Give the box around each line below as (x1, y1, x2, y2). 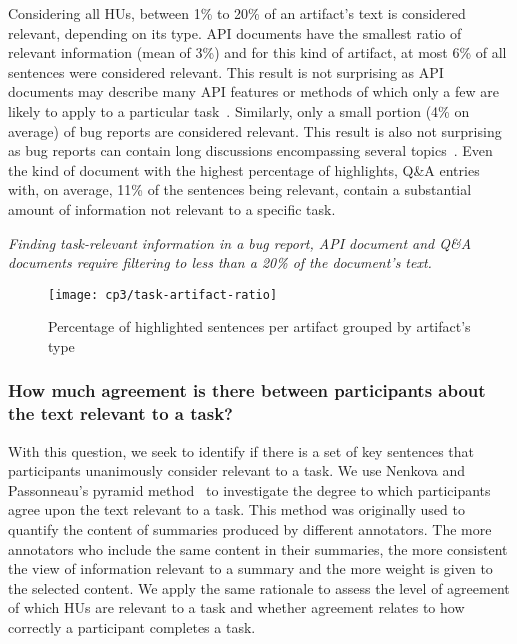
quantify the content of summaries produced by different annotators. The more (8, 519, 492, 540)
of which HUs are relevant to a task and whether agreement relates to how (8, 597, 465, 618)
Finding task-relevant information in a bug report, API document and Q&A (8, 232, 472, 253)
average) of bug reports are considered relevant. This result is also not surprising (8, 120, 502, 141)
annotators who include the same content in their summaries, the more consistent (8, 538, 508, 559)
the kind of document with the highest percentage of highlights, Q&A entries (8, 159, 480, 180)
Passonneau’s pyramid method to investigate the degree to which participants (8, 479, 491, 500)
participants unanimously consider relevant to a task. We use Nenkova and (8, 460, 466, 481)
